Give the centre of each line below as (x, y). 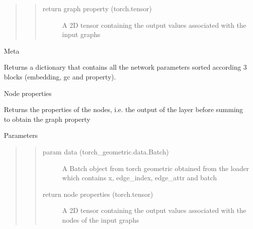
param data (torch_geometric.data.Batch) (106, 151)
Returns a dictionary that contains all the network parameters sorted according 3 (126, 67)
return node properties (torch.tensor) (98, 194)
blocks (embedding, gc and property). (60, 76)
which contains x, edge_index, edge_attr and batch (139, 178)
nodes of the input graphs (100, 219)
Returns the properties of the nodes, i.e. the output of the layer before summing (124, 109)
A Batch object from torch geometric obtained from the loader (156, 168)
